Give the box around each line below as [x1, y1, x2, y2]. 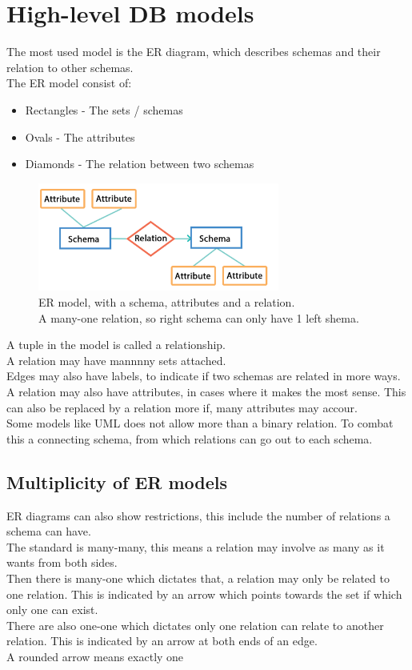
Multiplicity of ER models [6, 469, 228, 494]
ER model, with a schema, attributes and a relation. [38, 294, 295, 311]
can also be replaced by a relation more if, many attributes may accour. [6, 399, 358, 415]
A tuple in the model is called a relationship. [6, 336, 226, 353]
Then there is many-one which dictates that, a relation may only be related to [6, 569, 390, 586]
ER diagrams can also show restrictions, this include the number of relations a [6, 507, 390, 524]
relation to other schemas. [6, 58, 134, 75]
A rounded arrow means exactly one [6, 648, 184, 664]
